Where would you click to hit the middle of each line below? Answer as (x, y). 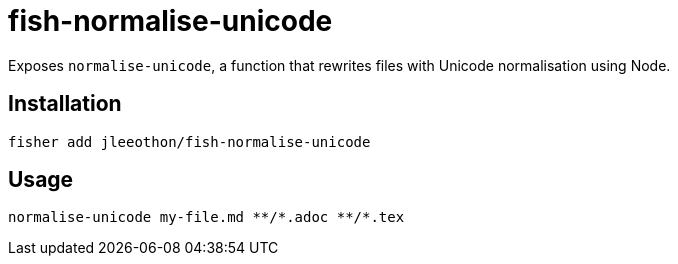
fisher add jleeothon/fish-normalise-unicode (189, 141)
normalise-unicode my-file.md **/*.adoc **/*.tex (206, 217)
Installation (65, 104)
